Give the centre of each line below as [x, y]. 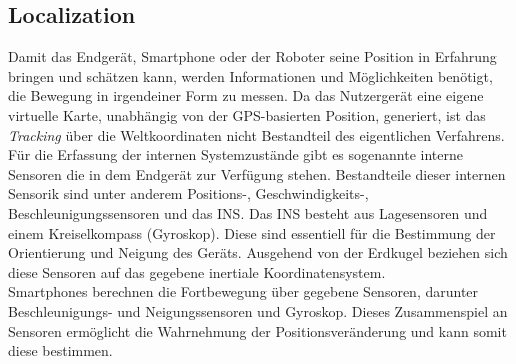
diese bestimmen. [60, 350]
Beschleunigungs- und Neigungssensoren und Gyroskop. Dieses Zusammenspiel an [258, 310]
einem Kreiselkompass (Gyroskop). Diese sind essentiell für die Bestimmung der [252, 232]
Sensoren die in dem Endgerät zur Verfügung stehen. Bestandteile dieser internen [257, 173]
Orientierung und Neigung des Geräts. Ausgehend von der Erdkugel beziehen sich [258, 252]
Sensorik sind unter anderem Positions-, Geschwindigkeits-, [188, 193]
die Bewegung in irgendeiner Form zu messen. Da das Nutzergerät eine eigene [246, 95]
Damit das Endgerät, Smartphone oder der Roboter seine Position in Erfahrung [252, 56]
